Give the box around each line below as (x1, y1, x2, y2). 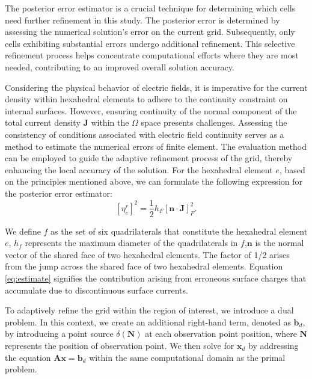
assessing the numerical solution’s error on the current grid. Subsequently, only (5, 25, 295, 38)
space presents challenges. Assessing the (141, 116, 287, 129)
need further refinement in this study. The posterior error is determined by (5, 13, 280, 26)
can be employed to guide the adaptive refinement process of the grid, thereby (5, 152, 293, 164)
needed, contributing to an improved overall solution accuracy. (5, 60, 234, 73)
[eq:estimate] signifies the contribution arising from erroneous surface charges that (5, 271, 307, 284)
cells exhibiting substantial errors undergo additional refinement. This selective (5, 37, 295, 49)
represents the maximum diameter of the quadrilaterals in (25, 236, 238, 249)
